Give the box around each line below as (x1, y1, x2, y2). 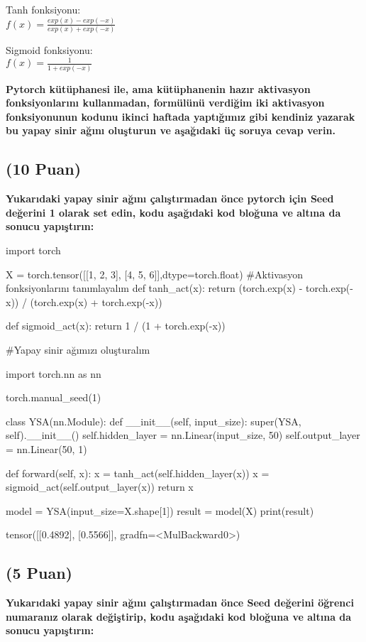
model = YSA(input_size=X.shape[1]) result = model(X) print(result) (6, 503, 314, 518)
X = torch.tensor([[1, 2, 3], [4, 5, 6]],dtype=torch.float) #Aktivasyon (6, 266, 304, 281)
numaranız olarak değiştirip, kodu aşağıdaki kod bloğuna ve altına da (6, 609, 352, 624)
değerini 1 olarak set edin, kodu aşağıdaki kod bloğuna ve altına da (6, 205, 341, 219)
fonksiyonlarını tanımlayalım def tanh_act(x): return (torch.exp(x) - (6, 281, 303, 295)
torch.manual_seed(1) (6, 390, 101, 405)
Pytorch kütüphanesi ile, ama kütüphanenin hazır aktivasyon (6, 81, 311, 96)
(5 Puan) (6, 562, 72, 584)
